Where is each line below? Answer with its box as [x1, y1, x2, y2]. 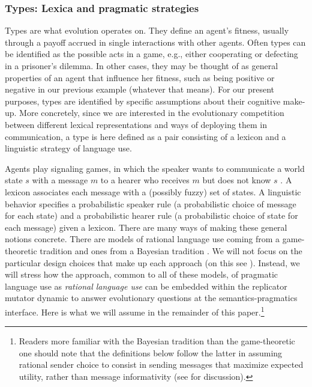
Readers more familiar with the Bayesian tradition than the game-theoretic [19, 335, 295, 347]
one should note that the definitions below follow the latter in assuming [19, 346, 283, 359]
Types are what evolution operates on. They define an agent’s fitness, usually [5, 24, 289, 37]
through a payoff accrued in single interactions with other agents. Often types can [5, 35, 306, 48]
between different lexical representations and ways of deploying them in [5, 118, 268, 130]
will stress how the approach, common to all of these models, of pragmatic [5, 268, 278, 281]
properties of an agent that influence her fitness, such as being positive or [5, 71, 275, 84]
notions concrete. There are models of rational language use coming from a [5, 233, 280, 245]
